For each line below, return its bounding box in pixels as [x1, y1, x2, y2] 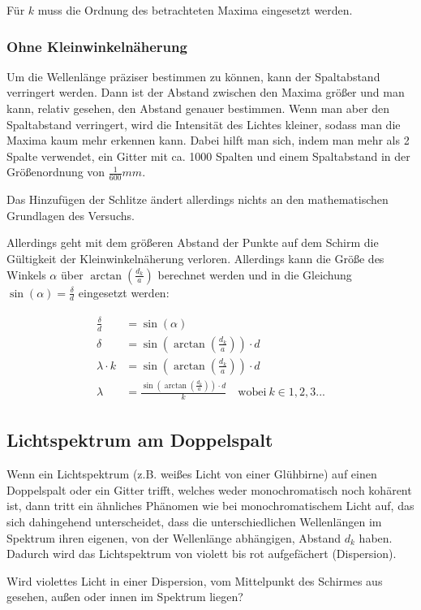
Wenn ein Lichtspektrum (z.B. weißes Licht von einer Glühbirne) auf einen [6, 465, 377, 482]
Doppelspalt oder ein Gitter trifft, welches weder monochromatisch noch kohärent [6, 481, 412, 498]
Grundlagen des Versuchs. [6, 206, 135, 223]
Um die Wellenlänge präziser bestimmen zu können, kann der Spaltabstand [6, 67, 380, 84]
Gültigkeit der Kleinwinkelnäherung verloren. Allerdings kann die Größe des [6, 249, 384, 266]
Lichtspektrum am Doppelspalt [6, 427, 273, 452]
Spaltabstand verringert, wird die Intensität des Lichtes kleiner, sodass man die [6, 115, 401, 132]
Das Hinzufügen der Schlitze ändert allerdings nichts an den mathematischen [6, 191, 389, 208]
